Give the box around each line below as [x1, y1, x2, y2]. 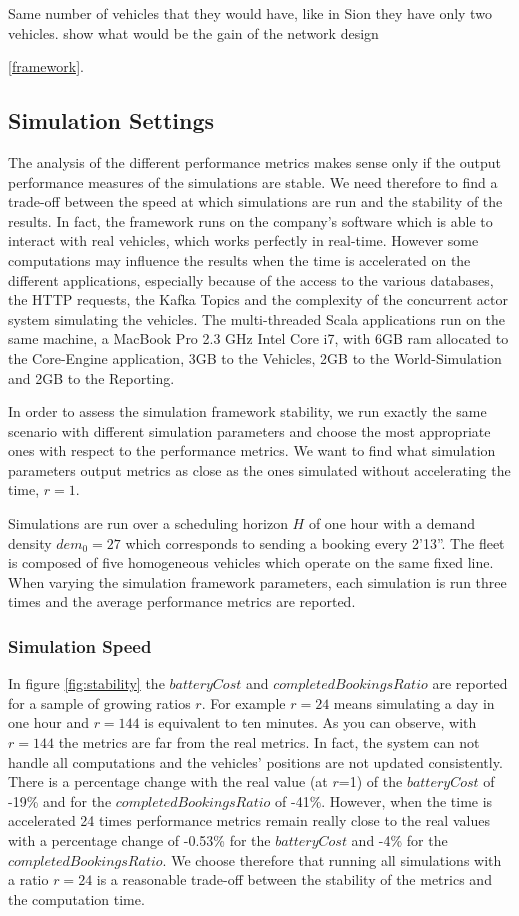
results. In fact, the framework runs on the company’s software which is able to [8, 210, 493, 231]
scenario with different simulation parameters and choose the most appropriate [8, 420, 491, 441]
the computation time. [8, 888, 145, 909]
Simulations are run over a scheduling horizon [8, 513, 288, 534]
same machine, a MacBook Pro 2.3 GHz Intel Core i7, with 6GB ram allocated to [8, 328, 509, 349]
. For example [201, 692, 286, 713]
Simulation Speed [8, 633, 152, 658]
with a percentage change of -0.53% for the [8, 830, 271, 851]
